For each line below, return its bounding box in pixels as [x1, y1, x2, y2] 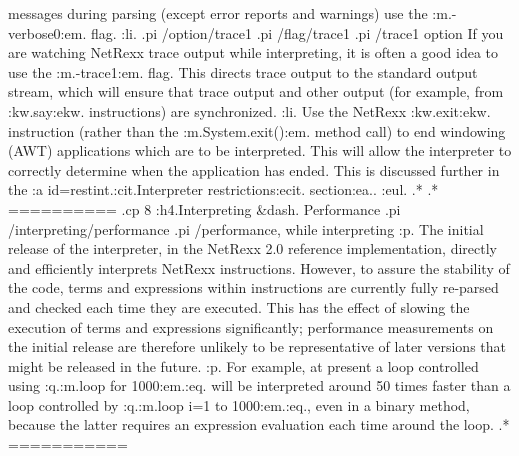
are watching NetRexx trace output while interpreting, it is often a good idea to [8, 42, 499, 63]
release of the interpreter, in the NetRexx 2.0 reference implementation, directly [8, 238, 497, 259]
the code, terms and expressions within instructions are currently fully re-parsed [8, 277, 499, 298]
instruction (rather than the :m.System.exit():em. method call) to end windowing [8, 120, 506, 141]
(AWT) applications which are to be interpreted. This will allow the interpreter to [8, 140, 512, 161]
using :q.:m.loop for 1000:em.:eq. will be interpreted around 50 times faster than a [8, 375, 511, 396]
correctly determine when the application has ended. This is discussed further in [8, 159, 500, 180]
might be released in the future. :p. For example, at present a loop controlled [8, 355, 479, 376]
